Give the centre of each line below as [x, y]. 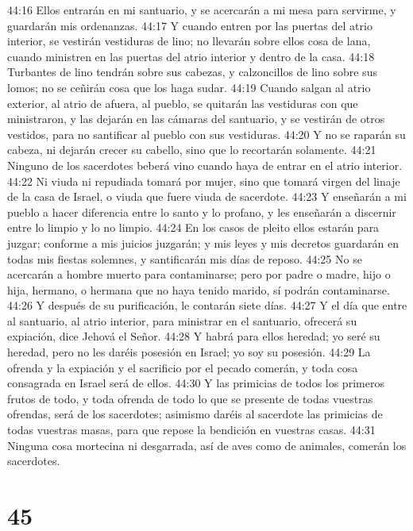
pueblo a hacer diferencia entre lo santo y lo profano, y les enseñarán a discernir [202, 212]
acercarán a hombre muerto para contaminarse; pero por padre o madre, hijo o [199, 274]
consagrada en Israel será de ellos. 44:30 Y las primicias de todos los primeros [196, 383]
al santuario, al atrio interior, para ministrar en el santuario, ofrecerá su [182, 320]
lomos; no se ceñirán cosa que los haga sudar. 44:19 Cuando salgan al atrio [189, 87]
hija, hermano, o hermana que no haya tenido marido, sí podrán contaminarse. [199, 289]
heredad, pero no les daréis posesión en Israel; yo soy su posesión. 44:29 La [189, 352]
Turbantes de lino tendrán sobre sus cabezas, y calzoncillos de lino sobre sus [192, 72]
